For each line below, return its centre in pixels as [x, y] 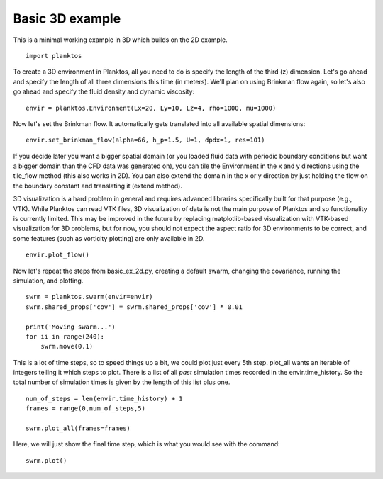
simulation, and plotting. [48, 281]
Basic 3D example [67, 18]
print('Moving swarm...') [71, 327]
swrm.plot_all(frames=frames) [78, 428]
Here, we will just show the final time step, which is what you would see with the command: [146, 444]
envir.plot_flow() [58, 255]
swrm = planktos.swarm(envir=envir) [89, 297]
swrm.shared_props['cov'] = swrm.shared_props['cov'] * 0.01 [134, 307]
